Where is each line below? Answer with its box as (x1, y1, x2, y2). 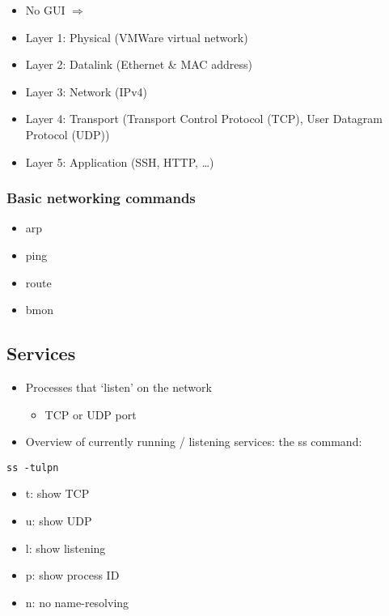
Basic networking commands (6, 188, 196, 208)
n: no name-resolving (25, 593, 129, 610)
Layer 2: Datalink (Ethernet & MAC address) (25, 56, 252, 73)
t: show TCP (25, 485, 90, 502)
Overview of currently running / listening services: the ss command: (25, 433, 362, 450)
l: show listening (25, 539, 106, 556)
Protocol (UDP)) (25, 125, 110, 142)
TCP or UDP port (44, 406, 137, 423)
